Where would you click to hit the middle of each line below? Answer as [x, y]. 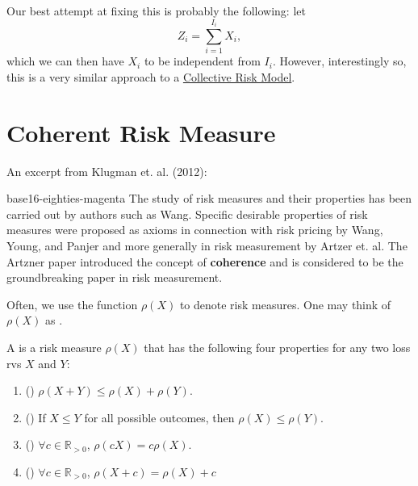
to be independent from [202, 61]
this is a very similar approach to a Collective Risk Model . [151, 76]
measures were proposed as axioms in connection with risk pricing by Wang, [195, 230]
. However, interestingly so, [339, 61]
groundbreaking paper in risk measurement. [115, 277]
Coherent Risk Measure [141, 132]
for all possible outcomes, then [159, 417]
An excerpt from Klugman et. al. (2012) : [107, 171]
